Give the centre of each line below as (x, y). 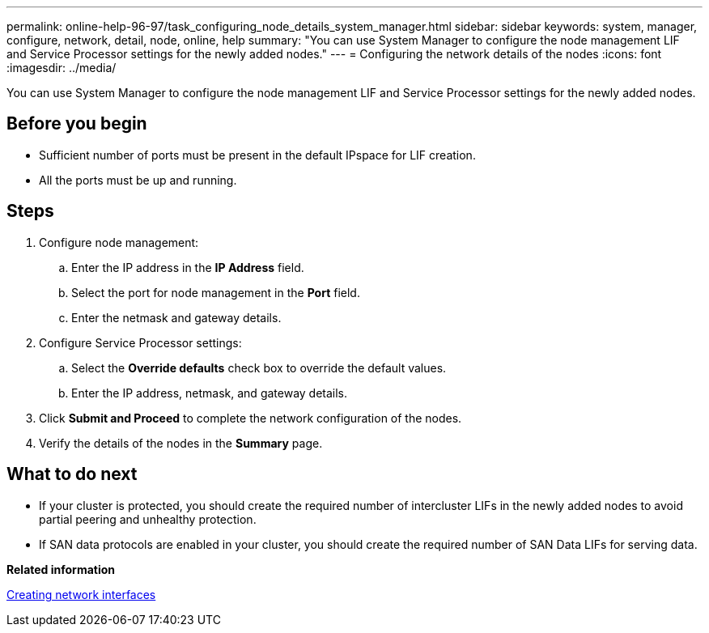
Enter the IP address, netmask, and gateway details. (210, 393)
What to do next (72, 474)
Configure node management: (119, 242)
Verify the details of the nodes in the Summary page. (181, 443)
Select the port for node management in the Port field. (216, 292)
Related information (61, 569)
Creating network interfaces (81, 594)
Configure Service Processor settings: (140, 342)
